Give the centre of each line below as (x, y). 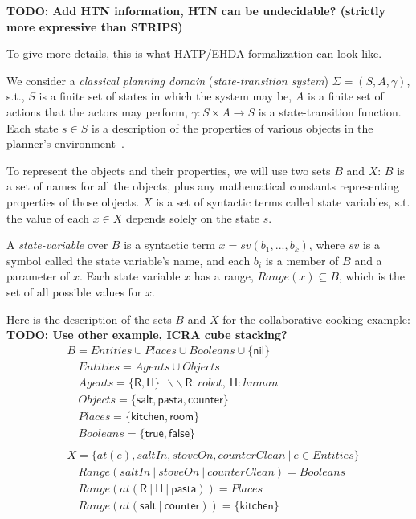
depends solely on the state (193, 217)
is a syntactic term (169, 245)
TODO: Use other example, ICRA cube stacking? (147, 335)
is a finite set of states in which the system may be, (165, 96)
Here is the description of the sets (89, 319)
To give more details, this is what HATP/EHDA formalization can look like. (194, 53)
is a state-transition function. (330, 111)
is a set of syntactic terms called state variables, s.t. (283, 201)
